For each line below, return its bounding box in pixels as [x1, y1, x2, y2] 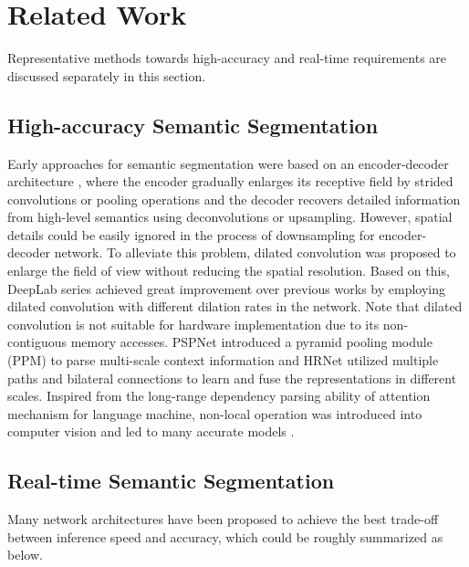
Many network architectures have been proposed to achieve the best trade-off [7, 509, 439, 529]
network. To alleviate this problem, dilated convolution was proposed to [54, 243, 456, 262]
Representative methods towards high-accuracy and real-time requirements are [7, 48, 447, 68]
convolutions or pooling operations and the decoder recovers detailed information [7, 189, 461, 208]
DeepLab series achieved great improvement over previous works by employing [7, 278, 445, 298]
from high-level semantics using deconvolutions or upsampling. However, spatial [7, 207, 453, 226]
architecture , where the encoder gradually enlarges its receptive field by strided [7, 172, 453, 191]
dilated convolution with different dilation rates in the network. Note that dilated [7, 297, 463, 316]
